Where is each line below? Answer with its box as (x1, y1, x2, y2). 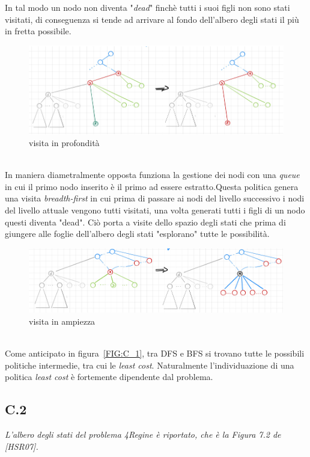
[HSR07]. (5, 440, 38, 452)
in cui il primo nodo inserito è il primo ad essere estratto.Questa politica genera (5, 180, 299, 192)
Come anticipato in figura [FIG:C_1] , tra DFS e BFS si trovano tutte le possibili (5, 347, 305, 359)
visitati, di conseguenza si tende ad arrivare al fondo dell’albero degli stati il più (5, 13, 299, 25)
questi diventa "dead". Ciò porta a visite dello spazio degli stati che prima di (5, 215, 286, 228)
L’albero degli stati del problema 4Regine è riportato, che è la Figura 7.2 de (5, 428, 281, 440)
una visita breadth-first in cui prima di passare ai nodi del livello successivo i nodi (5, 192, 305, 204)
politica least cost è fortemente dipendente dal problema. (5, 370, 213, 383)
